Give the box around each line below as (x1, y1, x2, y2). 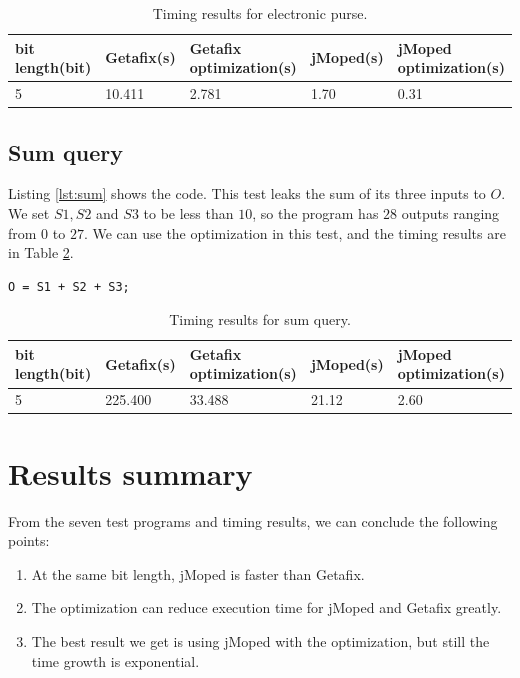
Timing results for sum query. (169, 309, 351, 330)
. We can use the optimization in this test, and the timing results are (83, 222, 506, 243)
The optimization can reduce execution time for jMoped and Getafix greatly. (31, 597, 502, 618)
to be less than (143, 202, 234, 223)
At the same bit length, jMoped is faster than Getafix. (31, 563, 365, 584)
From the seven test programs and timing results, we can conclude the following (8, 510, 498, 531)
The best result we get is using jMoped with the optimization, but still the (31, 630, 490, 651)
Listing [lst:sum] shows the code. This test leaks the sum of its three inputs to (8, 183, 486, 204)
